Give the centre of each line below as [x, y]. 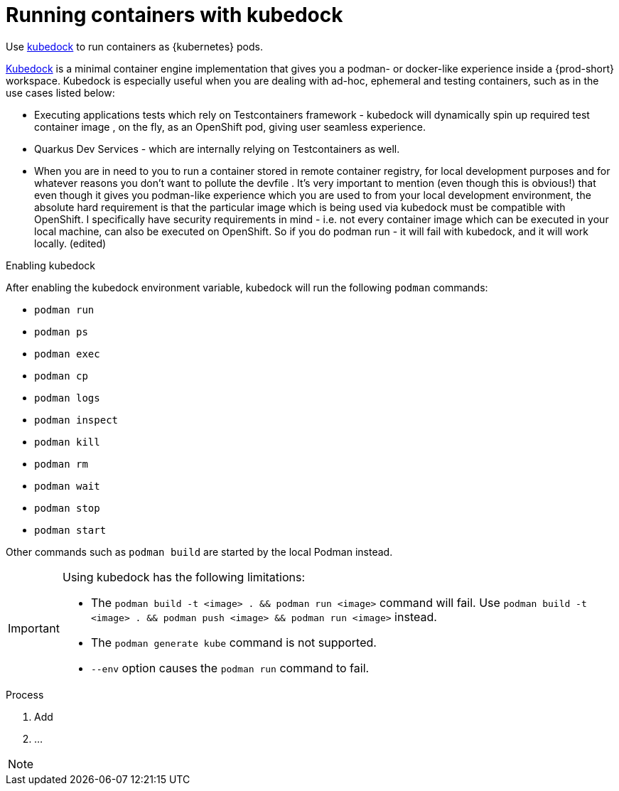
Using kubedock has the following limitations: [184, 577]
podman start [70, 530]
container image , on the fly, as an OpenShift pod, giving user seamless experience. [230, 127]
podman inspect [76, 420]
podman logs [67, 398]
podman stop [67, 508]
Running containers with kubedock [174, 15]
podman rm [61, 464]
